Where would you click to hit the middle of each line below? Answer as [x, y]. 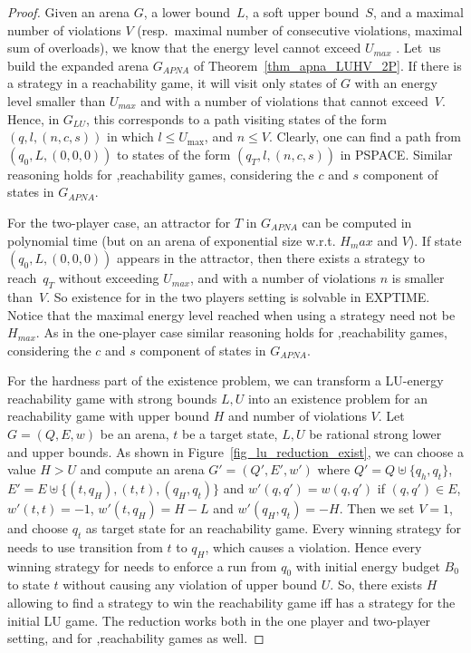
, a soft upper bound [302, 12]
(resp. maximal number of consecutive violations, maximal [300, 29]
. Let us [418, 48]
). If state [435, 240]
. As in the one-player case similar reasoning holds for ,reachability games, [241, 332]
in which [130, 136]
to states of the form [174, 154]
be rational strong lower [375, 434]
